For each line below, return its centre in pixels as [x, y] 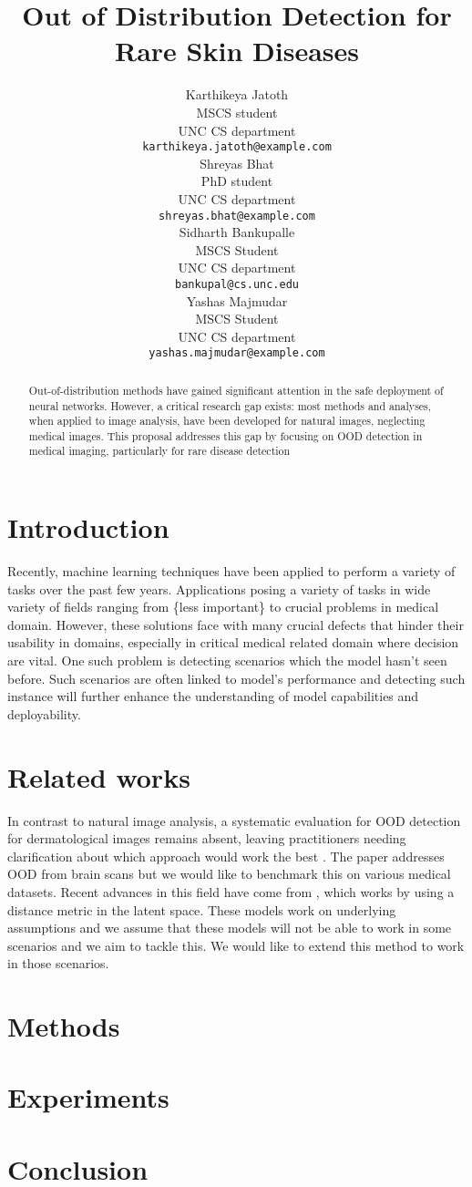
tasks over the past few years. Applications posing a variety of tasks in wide [219, 588]
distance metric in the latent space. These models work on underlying [202, 909]
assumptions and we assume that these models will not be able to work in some [230, 928]
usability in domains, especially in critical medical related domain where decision [233, 642]
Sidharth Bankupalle [237, 232]
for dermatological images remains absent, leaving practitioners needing [207, 838]
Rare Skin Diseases [237, 51]
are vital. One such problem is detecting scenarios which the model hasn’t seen [227, 661]
